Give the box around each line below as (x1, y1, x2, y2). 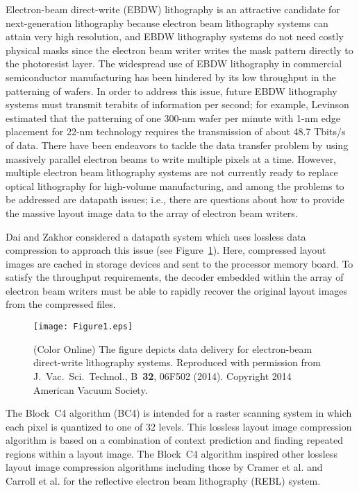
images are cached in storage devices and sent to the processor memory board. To (6, 256, 353, 270)
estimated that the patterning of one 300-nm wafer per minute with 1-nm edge (6, 110, 341, 125)
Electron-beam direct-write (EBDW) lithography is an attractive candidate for (6, 2, 340, 16)
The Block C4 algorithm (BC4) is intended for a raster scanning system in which (6, 406, 352, 420)
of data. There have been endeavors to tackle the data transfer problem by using (6, 137, 349, 152)
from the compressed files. (6, 297, 116, 311)
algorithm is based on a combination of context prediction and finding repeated (6, 433, 344, 447)
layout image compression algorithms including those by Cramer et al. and (6, 460, 323, 474)
